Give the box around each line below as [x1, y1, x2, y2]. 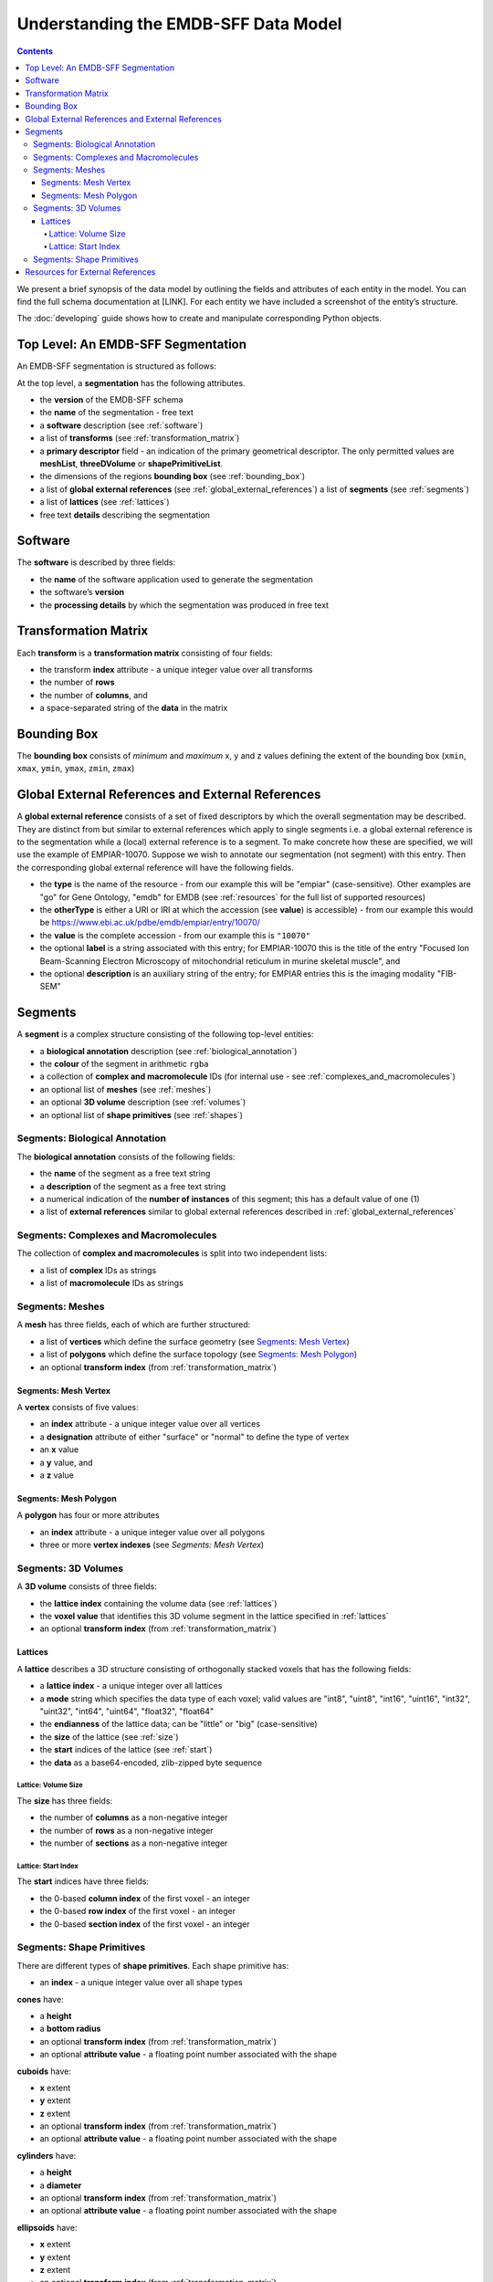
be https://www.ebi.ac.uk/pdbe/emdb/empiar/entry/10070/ [39, 917, 260, 928]
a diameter [39, 2180, 82, 2191]
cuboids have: [16, 2066, 72, 2077]
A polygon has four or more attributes [16, 1510, 160, 1521]
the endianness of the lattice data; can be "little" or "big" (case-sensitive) [39, 1719, 319, 1730]
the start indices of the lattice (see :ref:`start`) [39, 1744, 213, 1755]
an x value [39, 1444, 79, 1455]
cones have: [16, 1994, 64, 2005]
